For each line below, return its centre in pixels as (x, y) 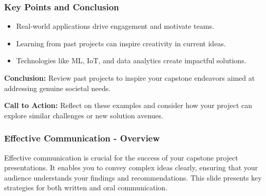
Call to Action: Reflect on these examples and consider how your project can (128, 105)
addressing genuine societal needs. (58, 88)
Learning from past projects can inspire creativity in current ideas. (121, 43)
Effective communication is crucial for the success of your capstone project (121, 157)
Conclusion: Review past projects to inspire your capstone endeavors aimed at (130, 78)
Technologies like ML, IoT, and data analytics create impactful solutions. (131, 60)
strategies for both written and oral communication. (86, 188)
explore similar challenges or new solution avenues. (84, 115)
